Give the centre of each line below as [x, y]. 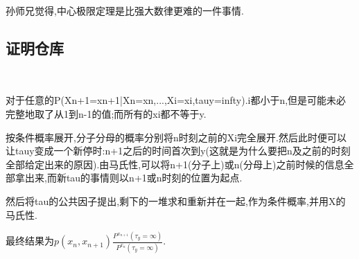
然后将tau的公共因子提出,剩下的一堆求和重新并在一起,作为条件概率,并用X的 [176, 200]
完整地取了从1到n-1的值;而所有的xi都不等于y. [106, 113]
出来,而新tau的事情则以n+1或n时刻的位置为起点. [133, 178]
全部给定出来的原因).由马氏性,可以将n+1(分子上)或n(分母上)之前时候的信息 [175, 164]
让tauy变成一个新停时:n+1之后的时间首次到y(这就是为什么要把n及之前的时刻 [178, 151]
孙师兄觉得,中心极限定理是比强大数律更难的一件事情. [125, 10]
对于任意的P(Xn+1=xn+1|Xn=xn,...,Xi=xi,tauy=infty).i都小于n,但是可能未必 [176, 100]
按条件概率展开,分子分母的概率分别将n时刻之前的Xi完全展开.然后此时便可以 [176, 137]
